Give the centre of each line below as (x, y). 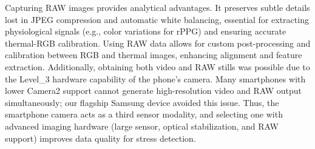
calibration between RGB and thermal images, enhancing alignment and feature (154, 55)
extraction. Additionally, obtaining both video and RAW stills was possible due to (157, 66)
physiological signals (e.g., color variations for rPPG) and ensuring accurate (146, 31)
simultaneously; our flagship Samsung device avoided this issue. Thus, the (142, 102)
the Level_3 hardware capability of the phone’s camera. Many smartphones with (155, 78)
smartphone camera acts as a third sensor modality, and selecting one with (144, 114)
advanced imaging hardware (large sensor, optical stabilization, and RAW (142, 126)
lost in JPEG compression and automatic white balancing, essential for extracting (157, 19)
